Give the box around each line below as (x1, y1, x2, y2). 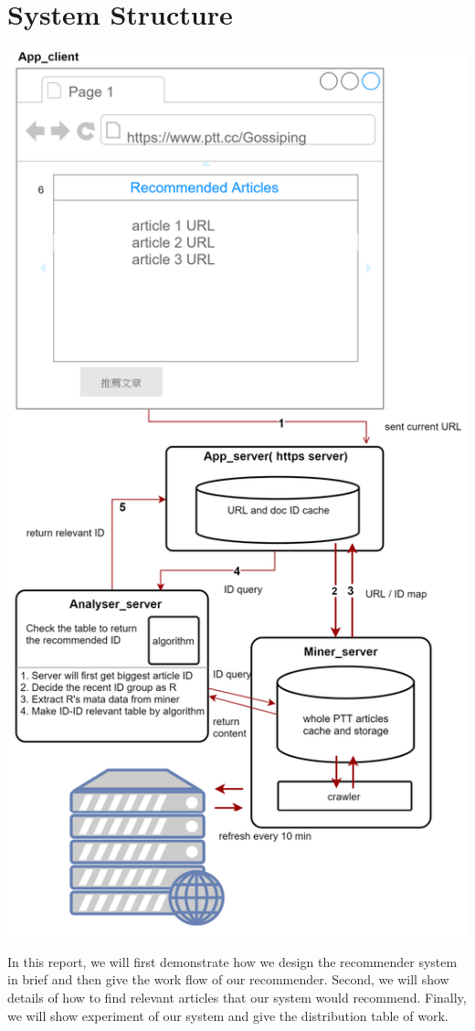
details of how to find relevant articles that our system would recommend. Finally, (7, 988, 467, 1006)
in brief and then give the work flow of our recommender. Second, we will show (7, 970, 449, 989)
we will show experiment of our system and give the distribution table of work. (7, 1005, 449, 1025)
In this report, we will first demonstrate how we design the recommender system (7, 951, 458, 971)
